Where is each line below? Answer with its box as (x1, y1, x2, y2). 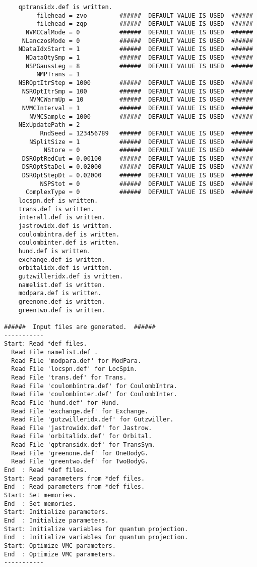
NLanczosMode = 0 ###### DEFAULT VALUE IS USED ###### (22, 37, 253, 44)
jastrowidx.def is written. (18, 222, 112, 230)
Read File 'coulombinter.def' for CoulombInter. (11, 391, 177, 398)
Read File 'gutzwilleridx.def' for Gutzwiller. (11, 416, 174, 423)
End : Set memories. (4, 500, 77, 507)
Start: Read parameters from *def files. (4, 475, 145, 482)
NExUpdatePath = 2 (18, 121, 80, 129)
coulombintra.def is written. (18, 230, 120, 238)
